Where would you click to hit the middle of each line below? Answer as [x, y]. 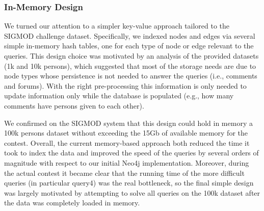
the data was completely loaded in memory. [72, 203]
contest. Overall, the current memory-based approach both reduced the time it [127, 142]
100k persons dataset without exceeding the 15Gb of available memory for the [126, 133]
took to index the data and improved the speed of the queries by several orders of [131, 153]
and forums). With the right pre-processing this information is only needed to [125, 85]
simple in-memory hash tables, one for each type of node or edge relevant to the [129, 46]
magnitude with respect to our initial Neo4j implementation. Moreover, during [127, 162]
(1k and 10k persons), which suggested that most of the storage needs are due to [130, 65]
